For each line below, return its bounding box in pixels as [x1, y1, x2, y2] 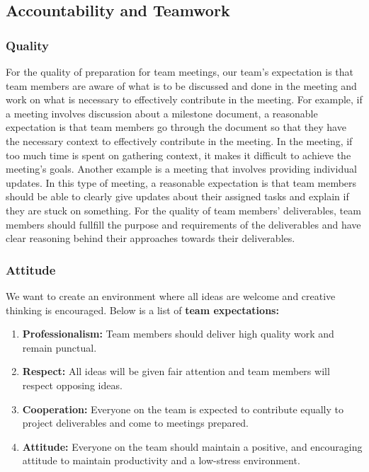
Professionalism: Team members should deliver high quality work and [22, 326, 334, 341]
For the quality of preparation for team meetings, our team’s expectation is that [6, 64, 354, 79]
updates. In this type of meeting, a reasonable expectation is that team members [6, 175, 357, 190]
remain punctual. [22, 340, 97, 355]
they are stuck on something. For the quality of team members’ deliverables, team [6, 202, 361, 217]
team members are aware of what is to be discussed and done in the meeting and [6, 78, 357, 93]
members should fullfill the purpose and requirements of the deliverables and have [6, 217, 361, 231]
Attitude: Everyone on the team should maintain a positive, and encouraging [22, 439, 363, 454]
